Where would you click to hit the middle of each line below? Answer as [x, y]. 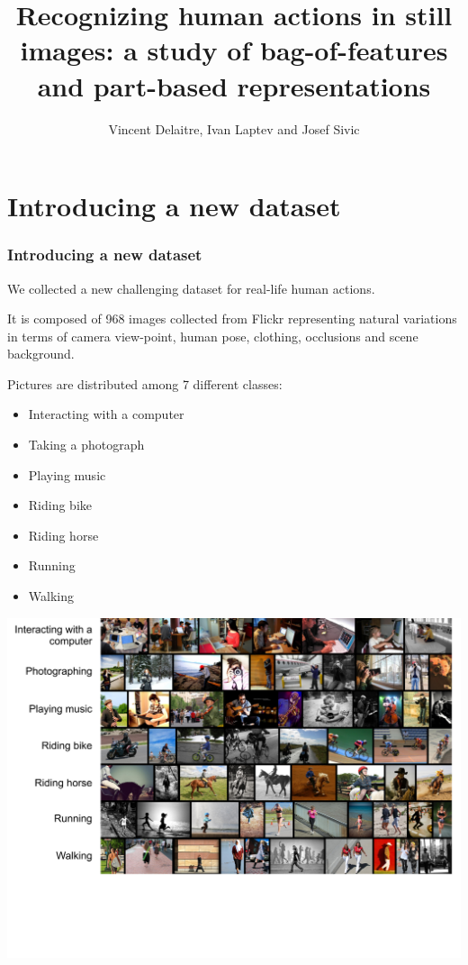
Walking [51, 596]
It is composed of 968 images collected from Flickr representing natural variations [232, 319]
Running [52, 565]
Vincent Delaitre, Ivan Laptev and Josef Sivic [234, 128]
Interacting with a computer [106, 414]
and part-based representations [234, 85]
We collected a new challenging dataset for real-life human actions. [191, 288]
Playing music [67, 474]
